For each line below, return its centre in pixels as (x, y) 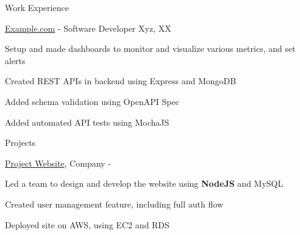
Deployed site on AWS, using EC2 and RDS (87, 224)
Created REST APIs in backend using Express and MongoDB (121, 81)
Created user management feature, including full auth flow (114, 204)
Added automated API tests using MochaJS (87, 122)
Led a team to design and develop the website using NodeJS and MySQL (144, 183)
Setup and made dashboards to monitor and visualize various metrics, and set (150, 49)
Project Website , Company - (58, 163)
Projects (20, 143)
